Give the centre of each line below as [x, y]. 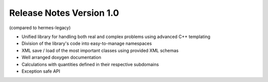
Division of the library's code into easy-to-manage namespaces [87, 43]
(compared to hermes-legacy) [40, 28]
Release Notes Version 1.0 [64, 13]
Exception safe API [41, 71]
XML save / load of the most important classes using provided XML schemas [100, 50]
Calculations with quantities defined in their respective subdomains [90, 64]
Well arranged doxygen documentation [61, 57]
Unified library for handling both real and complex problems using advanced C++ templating [116, 37]
